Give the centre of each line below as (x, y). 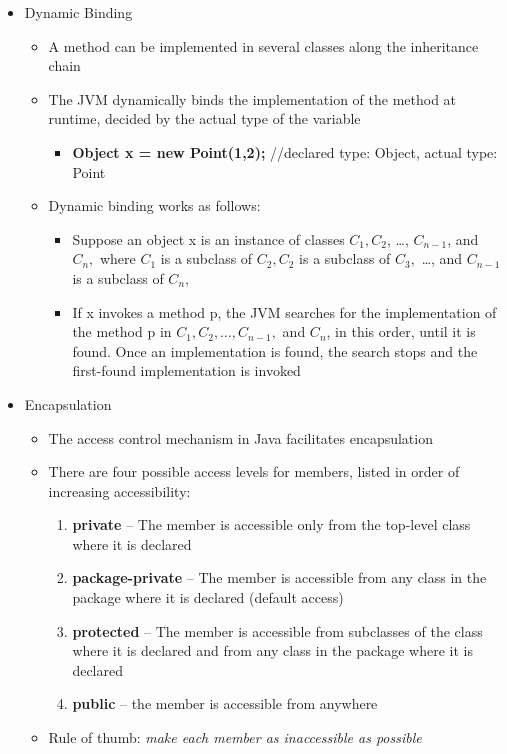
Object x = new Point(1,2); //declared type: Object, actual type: (285, 151)
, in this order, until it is (401, 331)
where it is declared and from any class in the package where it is (272, 650)
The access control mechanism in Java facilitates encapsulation (240, 437)
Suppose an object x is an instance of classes (208, 238)
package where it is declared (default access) (208, 597)
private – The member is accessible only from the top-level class (271, 524)
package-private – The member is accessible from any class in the (279, 577)
